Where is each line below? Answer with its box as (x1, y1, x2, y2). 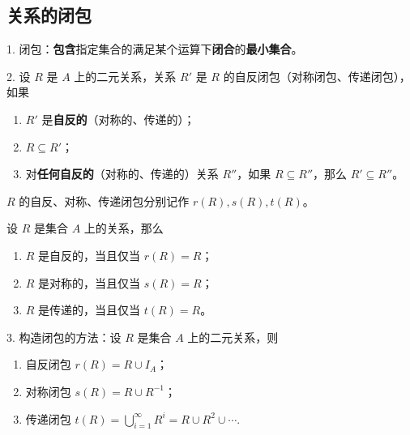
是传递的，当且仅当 (38, 301, 141, 318)
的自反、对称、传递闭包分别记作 (19, 192, 190, 209)
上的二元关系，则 (187, 328, 279, 345)
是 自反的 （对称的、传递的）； (41, 110, 195, 127)
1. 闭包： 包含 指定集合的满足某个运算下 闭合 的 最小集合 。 (6, 41, 303, 58)
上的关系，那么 (83, 220, 164, 237)
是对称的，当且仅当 (38, 274, 141, 291)
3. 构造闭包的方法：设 (6, 328, 122, 345)
